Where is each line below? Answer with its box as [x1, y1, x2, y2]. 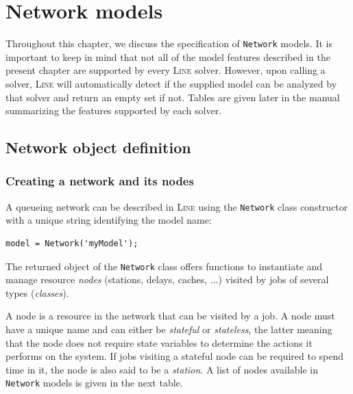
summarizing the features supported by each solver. [5, 103, 222, 118]
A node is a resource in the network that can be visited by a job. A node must [5, 308, 335, 323]
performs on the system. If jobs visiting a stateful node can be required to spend [5, 349, 344, 363]
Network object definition [5, 137, 191, 158]
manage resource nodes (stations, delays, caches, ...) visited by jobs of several [5, 272, 329, 287]
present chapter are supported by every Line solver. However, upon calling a [5, 63, 326, 77]
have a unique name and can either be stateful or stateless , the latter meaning [5, 322, 332, 337]
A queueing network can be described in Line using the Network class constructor [5, 199, 348, 213]
